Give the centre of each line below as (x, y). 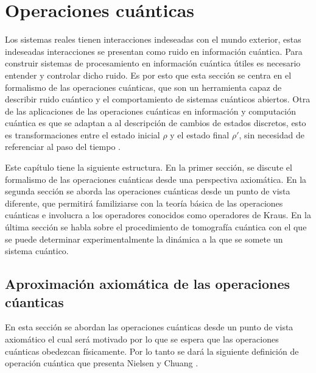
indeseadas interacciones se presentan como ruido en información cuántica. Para (154, 51)
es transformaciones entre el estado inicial (83, 134)
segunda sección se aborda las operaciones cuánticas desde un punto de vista (148, 191)
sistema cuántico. (37, 251)
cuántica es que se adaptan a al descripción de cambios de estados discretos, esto (156, 123)
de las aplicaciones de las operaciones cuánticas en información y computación (150, 111)
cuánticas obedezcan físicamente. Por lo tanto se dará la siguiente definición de (152, 351)
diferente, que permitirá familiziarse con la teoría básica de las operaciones (144, 203)
